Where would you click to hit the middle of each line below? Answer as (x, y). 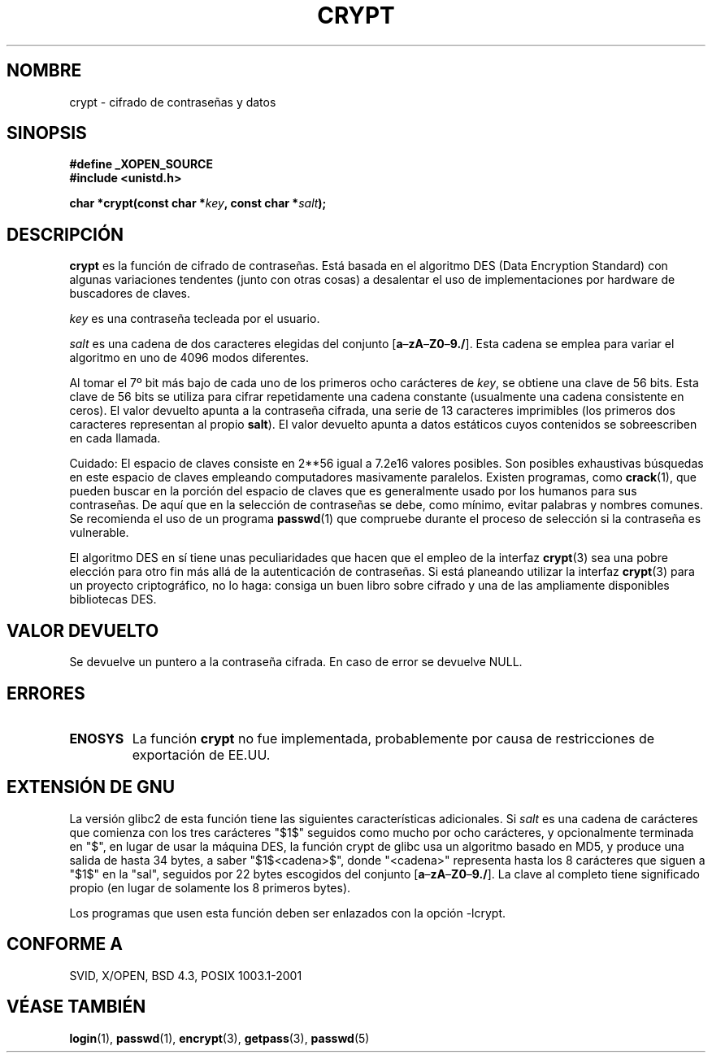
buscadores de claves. (130, 294)
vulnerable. (99, 533)
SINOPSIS (47, 133)
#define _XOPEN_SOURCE (141, 164)
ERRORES (46, 693)
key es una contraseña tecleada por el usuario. (195, 319)
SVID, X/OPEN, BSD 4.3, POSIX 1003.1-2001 (186, 975)
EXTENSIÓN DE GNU (91, 787)
